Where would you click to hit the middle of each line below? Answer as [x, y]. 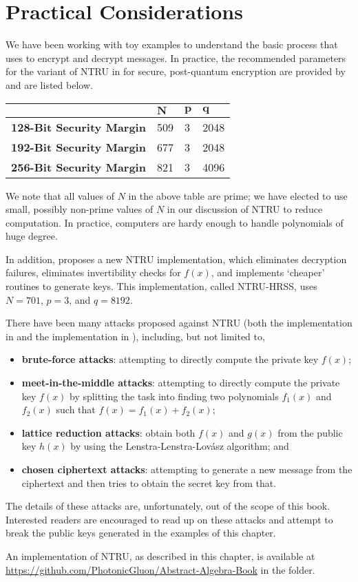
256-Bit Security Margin [78, 167]
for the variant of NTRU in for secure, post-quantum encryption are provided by [176, 71]
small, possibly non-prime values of [80, 209]
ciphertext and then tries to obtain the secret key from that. [149, 482]
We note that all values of [60, 195]
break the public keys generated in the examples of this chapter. [141, 533]
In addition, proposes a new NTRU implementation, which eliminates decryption [176, 259]
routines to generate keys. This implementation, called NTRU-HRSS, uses [161, 286]
